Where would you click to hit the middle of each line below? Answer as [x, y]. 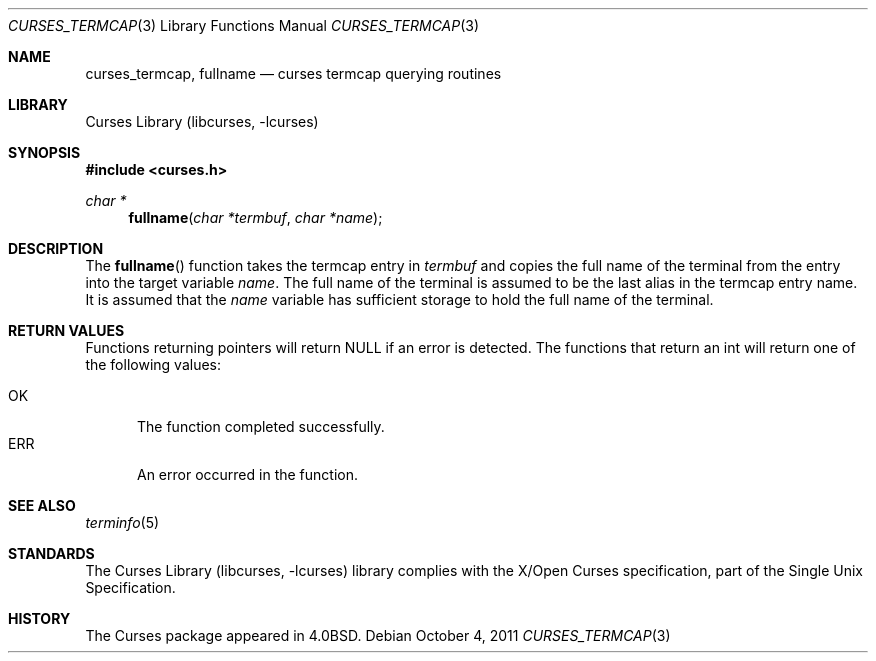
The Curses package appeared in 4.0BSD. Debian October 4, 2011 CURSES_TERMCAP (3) [378, 635]
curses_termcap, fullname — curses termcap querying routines [293, 73]
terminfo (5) [122, 522]
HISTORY [39, 618]
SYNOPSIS [44, 152]
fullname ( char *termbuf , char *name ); [255, 217]
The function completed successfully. [261, 426]
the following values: [153, 364]
